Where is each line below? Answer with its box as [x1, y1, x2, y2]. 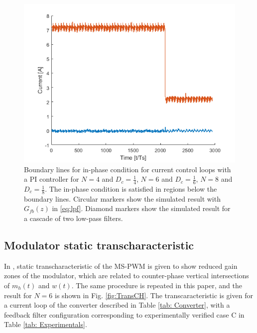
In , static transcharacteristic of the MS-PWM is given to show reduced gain [4, 260, 238, 271]
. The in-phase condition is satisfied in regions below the [45, 184, 217, 194]
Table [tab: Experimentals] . [4, 319, 87, 330]
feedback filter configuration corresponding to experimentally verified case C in [4, 309, 245, 320]
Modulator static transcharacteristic [4, 237, 194, 253]
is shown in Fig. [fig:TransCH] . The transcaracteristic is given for [55, 290, 253, 300]
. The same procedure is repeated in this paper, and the [71, 280, 242, 291]
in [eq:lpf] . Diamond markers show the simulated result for [52, 203, 231, 214]
